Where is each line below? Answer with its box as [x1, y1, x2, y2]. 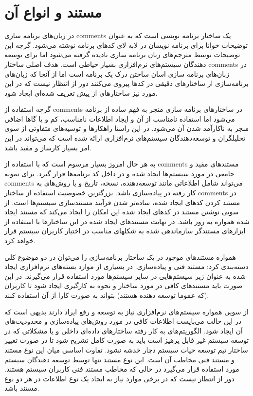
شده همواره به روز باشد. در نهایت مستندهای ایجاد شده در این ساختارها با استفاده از [4, 216, 250, 226]
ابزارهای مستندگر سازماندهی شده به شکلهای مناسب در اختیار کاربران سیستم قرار [4, 226, 246, 236]
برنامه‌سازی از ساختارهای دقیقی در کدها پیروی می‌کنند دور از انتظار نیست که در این [4, 78, 249, 88]
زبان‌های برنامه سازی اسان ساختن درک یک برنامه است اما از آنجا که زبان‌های [4, 68, 230, 79]
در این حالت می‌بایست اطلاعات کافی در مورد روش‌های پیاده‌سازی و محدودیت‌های [4, 316, 242, 326]
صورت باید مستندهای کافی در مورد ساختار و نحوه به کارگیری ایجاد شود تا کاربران [4, 280, 243, 291]
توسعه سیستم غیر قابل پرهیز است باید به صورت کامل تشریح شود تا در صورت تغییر [4, 335, 249, 345]
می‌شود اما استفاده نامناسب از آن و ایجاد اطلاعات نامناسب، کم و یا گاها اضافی [4, 113, 235, 124]
